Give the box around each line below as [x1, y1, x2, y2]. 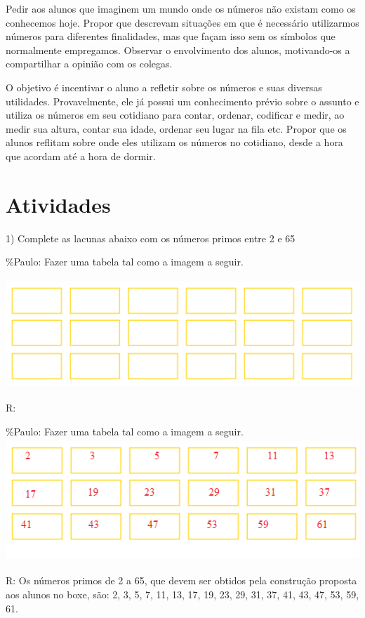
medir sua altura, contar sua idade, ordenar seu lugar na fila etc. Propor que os [6, 121, 347, 136]
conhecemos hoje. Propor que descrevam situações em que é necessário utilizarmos [6, 15, 359, 29]
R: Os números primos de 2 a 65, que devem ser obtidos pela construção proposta [6, 573, 357, 588]
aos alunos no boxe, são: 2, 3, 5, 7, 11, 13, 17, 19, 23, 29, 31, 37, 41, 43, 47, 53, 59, [6, 586, 359, 601]
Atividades [6, 190, 111, 218]
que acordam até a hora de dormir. [6, 148, 156, 163]
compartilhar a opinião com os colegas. [6, 56, 173, 71]
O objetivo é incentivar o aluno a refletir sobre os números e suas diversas [6, 79, 322, 94]
